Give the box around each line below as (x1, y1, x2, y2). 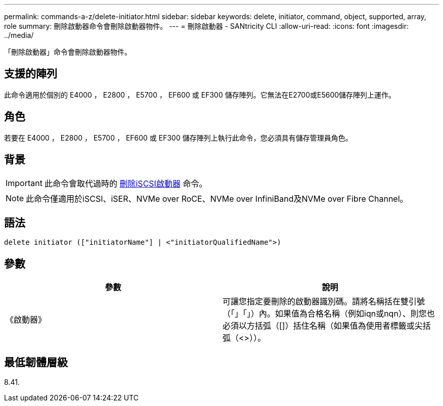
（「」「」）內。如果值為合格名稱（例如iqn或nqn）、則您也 (223, 308, 435, 319)
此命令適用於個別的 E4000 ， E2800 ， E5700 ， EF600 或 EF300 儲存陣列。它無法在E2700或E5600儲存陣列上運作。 (4, 90, 396, 99)
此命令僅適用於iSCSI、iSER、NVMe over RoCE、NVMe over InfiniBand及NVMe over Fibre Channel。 (26, 193, 408, 204)
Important (6, 177, 42, 188)
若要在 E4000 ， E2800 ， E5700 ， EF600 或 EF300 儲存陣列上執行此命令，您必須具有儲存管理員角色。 (4, 133, 352, 142)
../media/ (4, 31, 34, 39)
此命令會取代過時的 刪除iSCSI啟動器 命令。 (44, 178, 207, 189)
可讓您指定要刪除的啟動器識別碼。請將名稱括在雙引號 (223, 296, 425, 307)
